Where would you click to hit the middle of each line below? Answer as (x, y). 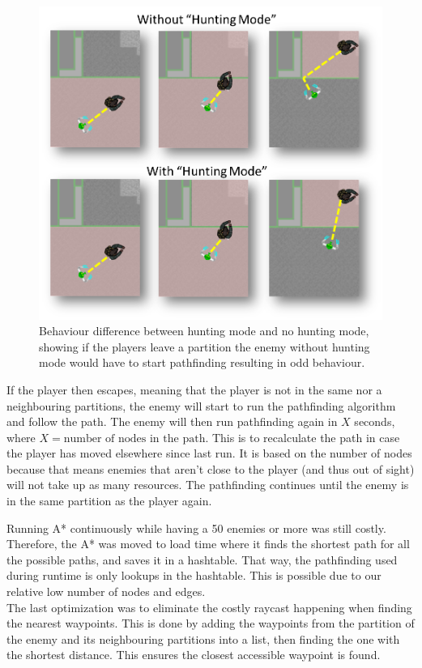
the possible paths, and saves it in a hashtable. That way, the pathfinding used (202, 559)
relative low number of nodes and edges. (106, 591)
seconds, (375, 421)
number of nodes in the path (134, 438)
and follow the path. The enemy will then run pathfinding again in (172, 421)
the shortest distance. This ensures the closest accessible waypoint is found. (194, 655)
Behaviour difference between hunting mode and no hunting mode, (204, 331)
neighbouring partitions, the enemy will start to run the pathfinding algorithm (201, 405)
